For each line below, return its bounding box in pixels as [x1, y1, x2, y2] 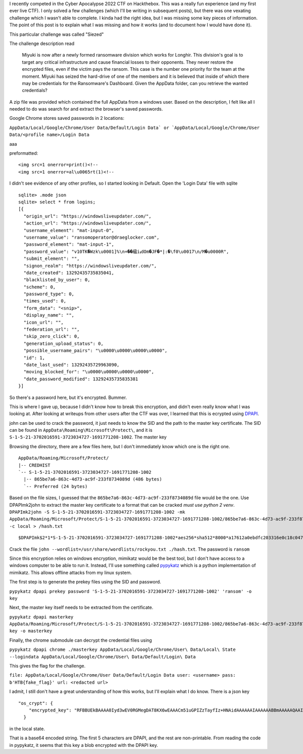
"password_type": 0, [23, 291, 75, 297]
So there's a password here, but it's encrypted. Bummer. [9, 394, 127, 401]
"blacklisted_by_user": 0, [23, 277, 90, 283]
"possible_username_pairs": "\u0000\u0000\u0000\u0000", [23, 348, 168, 353]
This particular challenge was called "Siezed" [9, 31, 104, 37]
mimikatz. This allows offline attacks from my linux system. [9, 569, 132, 575]
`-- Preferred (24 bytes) [23, 483, 88, 489]
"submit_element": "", [23, 256, 80, 261]
